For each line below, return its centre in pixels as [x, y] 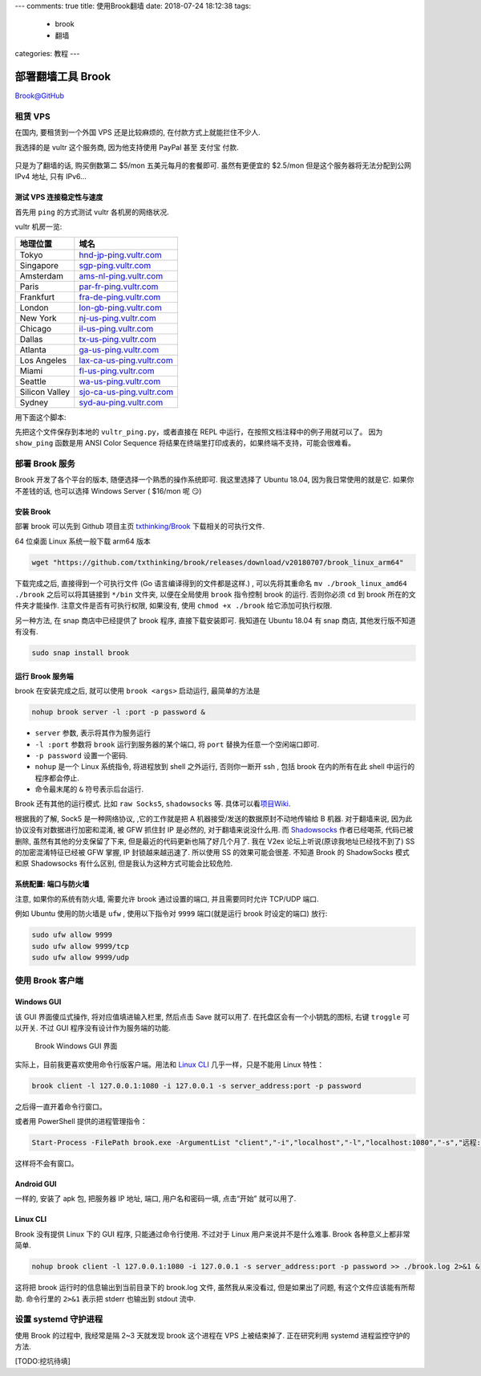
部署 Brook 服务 [45, 464]
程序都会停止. [57, 778]
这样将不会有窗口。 [46, 1163]
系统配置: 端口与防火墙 [52, 884]
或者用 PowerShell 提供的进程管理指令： [81, 1122]
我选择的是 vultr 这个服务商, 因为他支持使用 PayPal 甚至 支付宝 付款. [127, 147]
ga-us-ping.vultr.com [119, 349]
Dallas [31, 339]
